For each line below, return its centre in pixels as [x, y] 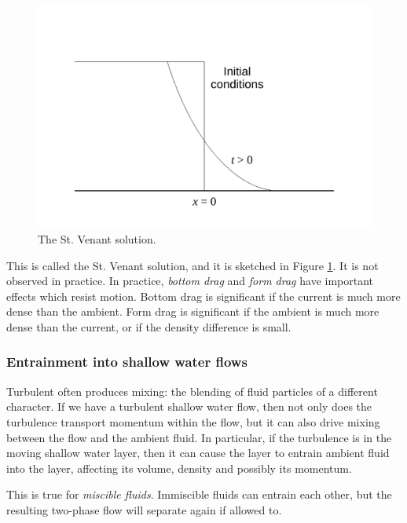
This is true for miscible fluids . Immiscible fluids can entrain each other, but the [199, 494]
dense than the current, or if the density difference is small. [149, 326]
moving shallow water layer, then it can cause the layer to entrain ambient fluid [198, 453]
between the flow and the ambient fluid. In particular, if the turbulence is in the [199, 437]
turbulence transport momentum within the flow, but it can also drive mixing [193, 421]
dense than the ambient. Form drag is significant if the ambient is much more [193, 311]
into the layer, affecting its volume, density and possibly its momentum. [179, 468]
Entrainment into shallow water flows [127, 362]
